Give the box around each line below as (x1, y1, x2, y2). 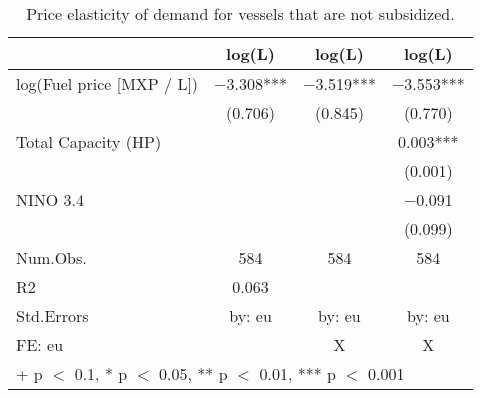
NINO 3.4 (16, 188, 85, 211)
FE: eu (16, 333, 64, 356)
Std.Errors (16, 304, 89, 327)
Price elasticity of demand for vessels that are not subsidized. (26, 2, 455, 25)
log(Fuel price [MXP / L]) (16, 72, 199, 95)
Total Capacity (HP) (16, 130, 162, 153)
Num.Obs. (16, 246, 87, 269)
